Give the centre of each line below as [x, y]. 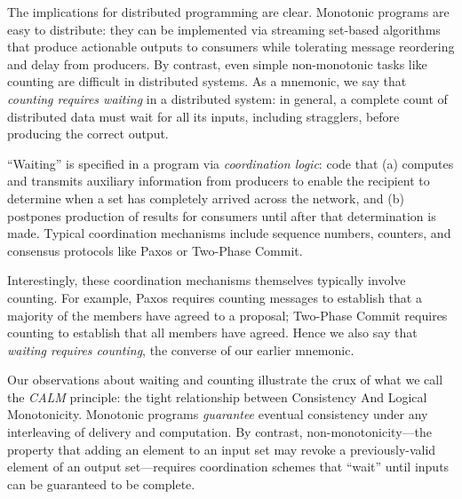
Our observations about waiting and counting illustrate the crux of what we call [225, 380]
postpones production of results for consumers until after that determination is [222, 215]
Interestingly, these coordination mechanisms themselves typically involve [207, 280]
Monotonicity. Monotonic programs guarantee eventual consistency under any [218, 414]
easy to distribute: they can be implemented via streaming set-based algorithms [224, 29]
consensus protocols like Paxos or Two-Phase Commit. [155, 250]
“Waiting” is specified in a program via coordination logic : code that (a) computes [231, 163]
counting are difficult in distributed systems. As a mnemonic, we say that [207, 81]
